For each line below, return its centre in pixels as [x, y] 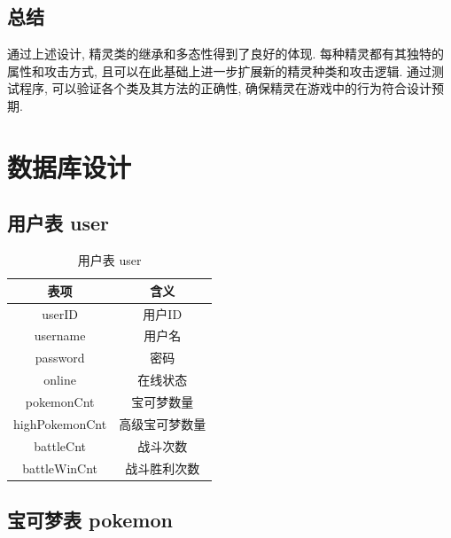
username [60, 335]
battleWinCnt [60, 468]
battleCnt [60, 445]
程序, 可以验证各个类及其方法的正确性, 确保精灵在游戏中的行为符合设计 [225, 88]
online [60, 380]
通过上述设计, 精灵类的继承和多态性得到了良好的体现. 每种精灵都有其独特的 [226, 54]
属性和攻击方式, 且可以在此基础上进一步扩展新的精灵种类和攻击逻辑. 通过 [220, 70]
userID [60, 313]
